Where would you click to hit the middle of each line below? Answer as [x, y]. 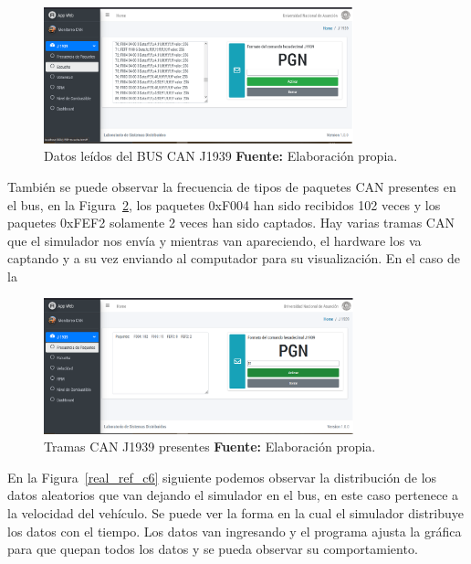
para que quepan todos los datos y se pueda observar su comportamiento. [213, 549]
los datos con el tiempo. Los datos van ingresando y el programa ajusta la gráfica [235, 531]
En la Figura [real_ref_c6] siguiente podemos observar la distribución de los [222, 477]
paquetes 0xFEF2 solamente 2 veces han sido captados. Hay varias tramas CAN [231, 223]
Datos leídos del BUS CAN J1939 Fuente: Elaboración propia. [221, 156]
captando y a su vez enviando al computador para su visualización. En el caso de [234, 258]
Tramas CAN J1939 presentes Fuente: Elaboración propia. [210, 447]
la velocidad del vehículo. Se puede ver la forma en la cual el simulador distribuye [236, 512]
